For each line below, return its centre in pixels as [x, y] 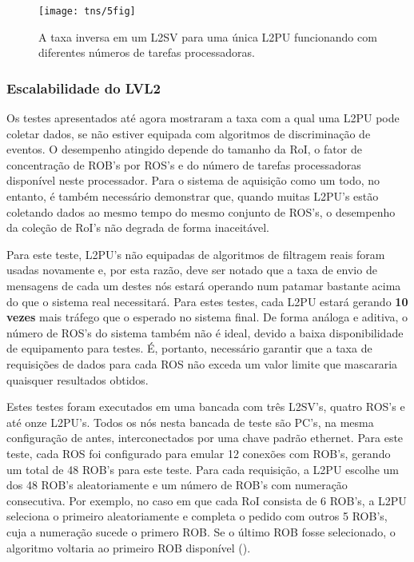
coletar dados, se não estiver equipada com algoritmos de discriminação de [189, 133]
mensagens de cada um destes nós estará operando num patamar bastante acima [204, 285]
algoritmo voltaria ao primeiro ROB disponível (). [129, 547]
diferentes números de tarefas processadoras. [147, 52]
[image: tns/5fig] [87, 11]
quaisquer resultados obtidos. [78, 379]
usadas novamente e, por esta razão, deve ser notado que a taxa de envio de [192, 270]
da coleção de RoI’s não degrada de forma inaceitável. [138, 227]
